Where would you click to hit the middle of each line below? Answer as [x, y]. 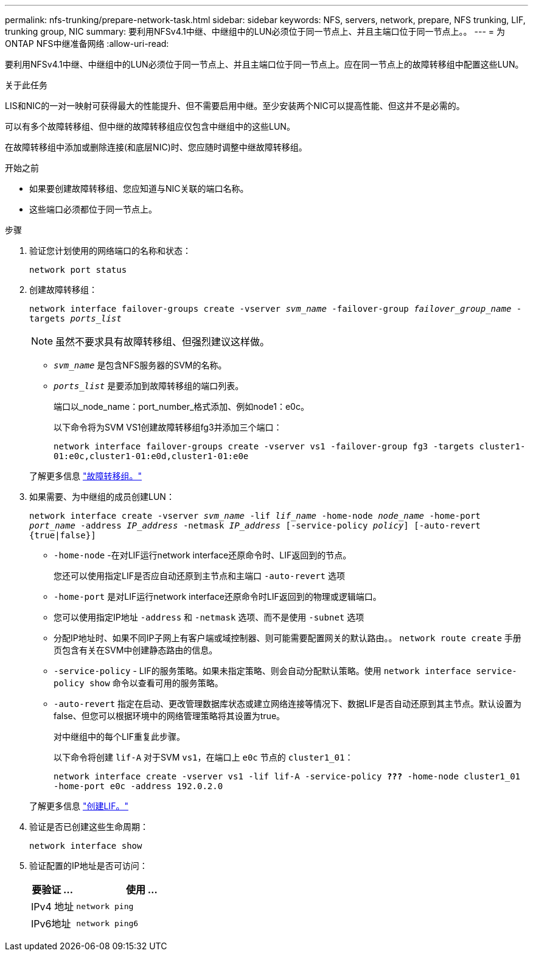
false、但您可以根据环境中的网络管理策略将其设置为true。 [169, 716]
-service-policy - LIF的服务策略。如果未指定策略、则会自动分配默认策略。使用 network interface [262, 671]
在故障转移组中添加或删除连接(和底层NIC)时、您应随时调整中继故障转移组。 [156, 147]
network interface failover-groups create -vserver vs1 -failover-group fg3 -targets [264, 446]
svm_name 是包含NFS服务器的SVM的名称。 [140, 365]
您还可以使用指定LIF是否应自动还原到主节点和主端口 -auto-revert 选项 [199, 576]
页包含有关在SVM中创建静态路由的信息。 [136, 650]
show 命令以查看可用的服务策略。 [156, 683]
